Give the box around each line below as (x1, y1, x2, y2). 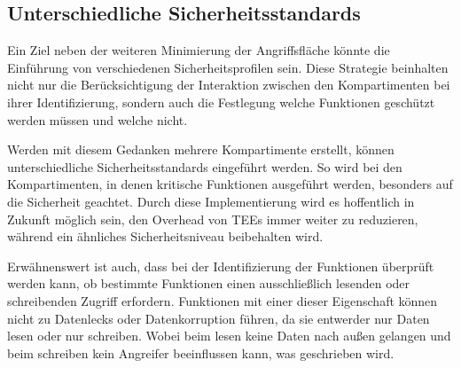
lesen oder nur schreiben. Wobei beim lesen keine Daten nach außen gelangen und (7, 326, 451, 345)
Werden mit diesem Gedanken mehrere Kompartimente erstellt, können (7, 140, 395, 159)
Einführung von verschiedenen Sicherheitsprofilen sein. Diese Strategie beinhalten (7, 58, 449, 76)
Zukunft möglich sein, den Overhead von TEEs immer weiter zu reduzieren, (7, 209, 418, 228)
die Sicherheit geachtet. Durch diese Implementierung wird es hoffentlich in (7, 192, 415, 210)
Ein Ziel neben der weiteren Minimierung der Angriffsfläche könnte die (7, 41, 390, 59)
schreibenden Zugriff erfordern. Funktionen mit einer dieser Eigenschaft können (7, 291, 438, 309)
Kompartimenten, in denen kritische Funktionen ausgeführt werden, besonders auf (7, 175, 453, 193)
